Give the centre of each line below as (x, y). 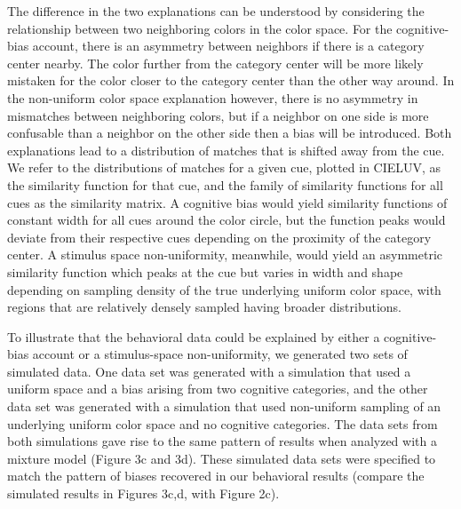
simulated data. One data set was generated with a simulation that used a (209, 371)
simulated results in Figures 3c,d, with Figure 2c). (143, 493)
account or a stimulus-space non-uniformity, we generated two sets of (220, 354)
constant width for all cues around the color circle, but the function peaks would (227, 220)
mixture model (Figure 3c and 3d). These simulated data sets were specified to (222, 458)
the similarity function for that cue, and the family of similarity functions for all (225, 184)
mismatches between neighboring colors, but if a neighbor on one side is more (218, 115)
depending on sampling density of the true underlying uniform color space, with (224, 289)
